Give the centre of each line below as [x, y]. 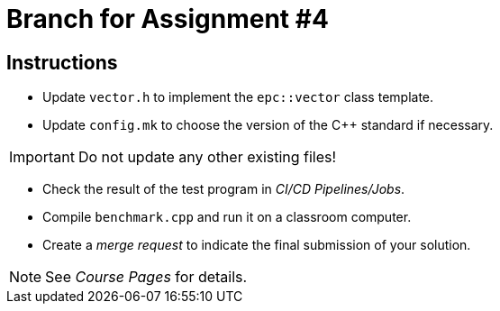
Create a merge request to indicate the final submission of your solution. [257, 245]
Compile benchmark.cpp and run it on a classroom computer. [227, 217]
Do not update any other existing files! [207, 157]
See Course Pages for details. [146, 277]
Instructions [62, 62]
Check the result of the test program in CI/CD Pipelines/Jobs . [224, 189]
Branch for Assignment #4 [168, 19]
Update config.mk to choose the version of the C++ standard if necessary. [268, 125]
